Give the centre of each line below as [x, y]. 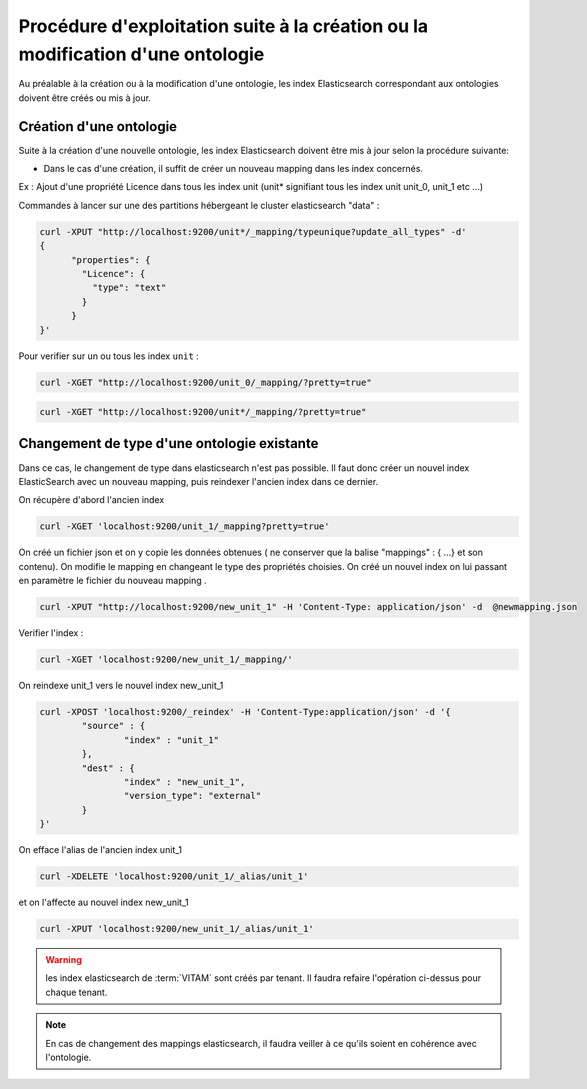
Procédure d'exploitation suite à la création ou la [223, 26]
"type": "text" [129, 288]
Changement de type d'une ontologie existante [168, 443]
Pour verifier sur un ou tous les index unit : [108, 356]
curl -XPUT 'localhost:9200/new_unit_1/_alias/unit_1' [176, 929]
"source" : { [113, 726]
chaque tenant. [76, 992]
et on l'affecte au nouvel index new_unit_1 [103, 902]
